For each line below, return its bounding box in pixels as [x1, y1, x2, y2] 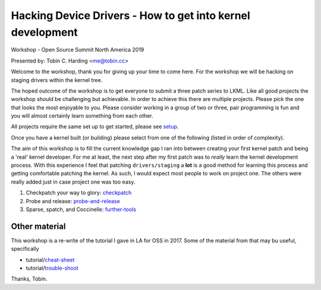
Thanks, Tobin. [11, 275, 48, 282]
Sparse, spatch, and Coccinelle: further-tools [26, 206, 137, 213]
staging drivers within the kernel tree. [11, 76, 103, 83]
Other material [11, 221, 66, 231]
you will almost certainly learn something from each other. [11, 112, 154, 119]
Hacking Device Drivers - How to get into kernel [11, 9, 251, 22]
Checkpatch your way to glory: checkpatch [26, 189, 132, 196]
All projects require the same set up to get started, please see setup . [11, 123, 179, 130]
